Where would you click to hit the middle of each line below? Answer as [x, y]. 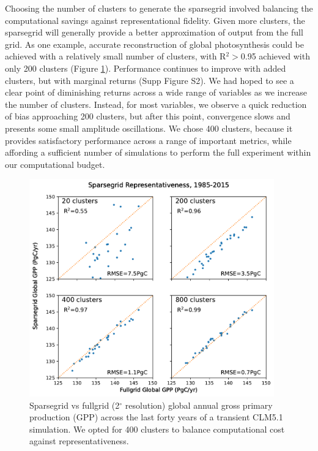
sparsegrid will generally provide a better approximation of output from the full [154, 32]
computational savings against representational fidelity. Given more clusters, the [155, 20]
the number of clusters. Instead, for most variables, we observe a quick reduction [156, 104]
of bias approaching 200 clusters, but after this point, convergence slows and [148, 116]
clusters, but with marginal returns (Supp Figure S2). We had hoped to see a [150, 80]
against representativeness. [79, 441]
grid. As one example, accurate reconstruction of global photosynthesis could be [154, 44]
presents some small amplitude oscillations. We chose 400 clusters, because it [149, 128]
